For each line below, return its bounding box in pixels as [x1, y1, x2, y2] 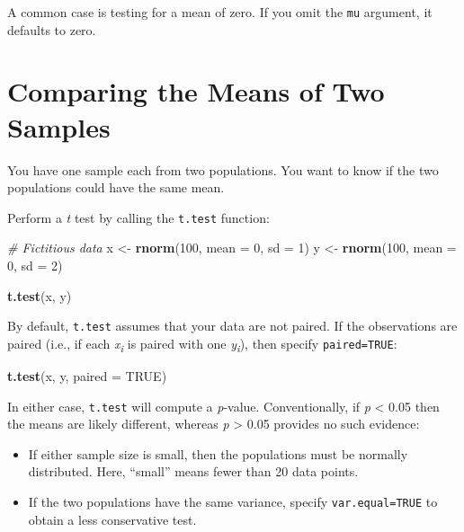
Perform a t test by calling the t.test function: [7, 208, 270, 226]
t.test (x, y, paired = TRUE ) [7, 366, 167, 385]
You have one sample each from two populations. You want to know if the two [7, 160, 439, 179]
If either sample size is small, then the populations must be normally [28, 444, 408, 463]
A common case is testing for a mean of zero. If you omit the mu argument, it [7, 3, 433, 21]
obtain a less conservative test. [28, 510, 197, 528]
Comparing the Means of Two [7, 73, 385, 110]
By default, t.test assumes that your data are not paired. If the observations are [7, 316, 458, 335]
